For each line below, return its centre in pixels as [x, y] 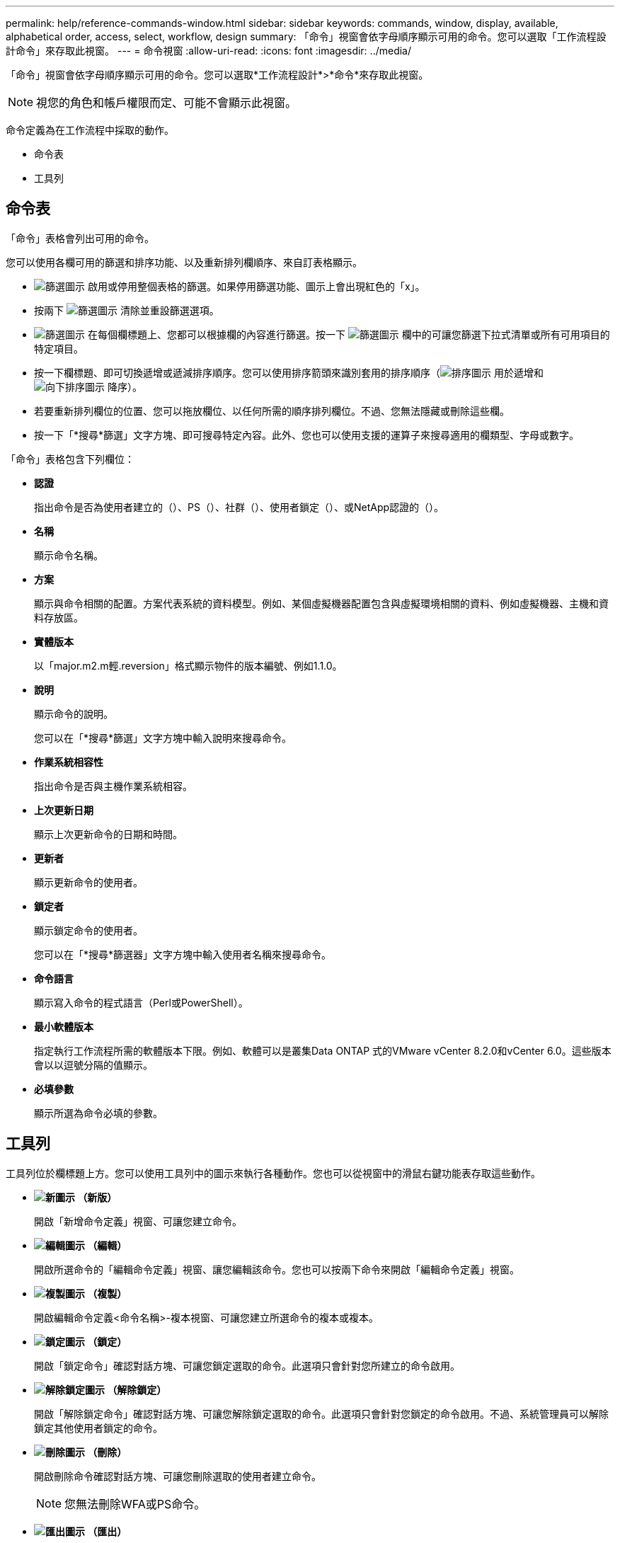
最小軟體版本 [64, 1026]
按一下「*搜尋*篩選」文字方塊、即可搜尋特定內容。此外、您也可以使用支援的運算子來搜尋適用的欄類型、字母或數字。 [307, 435]
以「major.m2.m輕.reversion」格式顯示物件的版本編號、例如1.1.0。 [188, 665]
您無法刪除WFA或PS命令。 [135, 1504]
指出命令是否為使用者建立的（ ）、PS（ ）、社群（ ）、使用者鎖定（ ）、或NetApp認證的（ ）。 [239, 507]
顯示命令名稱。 [69, 555]
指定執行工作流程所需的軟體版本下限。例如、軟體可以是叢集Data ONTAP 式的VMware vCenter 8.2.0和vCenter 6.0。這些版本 [323, 1050]
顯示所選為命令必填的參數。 [98, 1113]
